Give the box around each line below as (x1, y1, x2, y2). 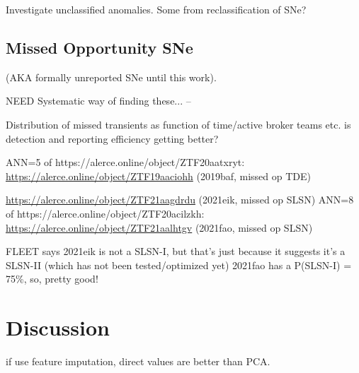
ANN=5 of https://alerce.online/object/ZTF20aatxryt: (6, 155, 245, 170)
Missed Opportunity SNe (6, 36, 193, 58)
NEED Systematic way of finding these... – (6, 93, 191, 108)
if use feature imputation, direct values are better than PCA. (6, 354, 270, 369)
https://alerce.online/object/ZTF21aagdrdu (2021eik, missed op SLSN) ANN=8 (6, 192, 354, 207)
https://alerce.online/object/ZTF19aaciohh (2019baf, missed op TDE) (6, 168, 311, 183)
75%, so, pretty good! (6, 271, 98, 286)
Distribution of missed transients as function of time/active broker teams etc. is (6, 117, 351, 131)
